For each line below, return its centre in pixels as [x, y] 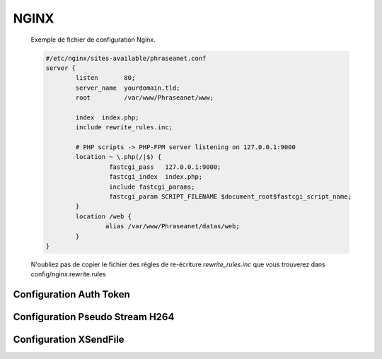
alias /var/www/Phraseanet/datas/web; [172, 226]
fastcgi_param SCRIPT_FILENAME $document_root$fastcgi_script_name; [230, 197]
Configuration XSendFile [69, 340]
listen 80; [105, 78]
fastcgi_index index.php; [156, 177]
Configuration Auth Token [71, 294]
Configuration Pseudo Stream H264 [94, 317]
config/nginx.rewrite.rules [68, 274]
